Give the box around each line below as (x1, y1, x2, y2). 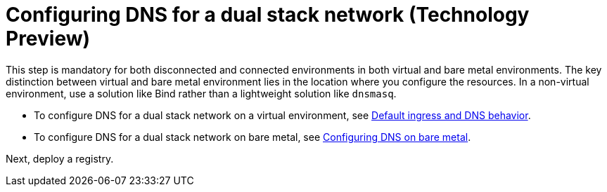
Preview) (6, 27, 91, 50)
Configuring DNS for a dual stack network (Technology (6, 3, 530, 27)
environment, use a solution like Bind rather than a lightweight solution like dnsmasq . (6, 87, 397, 100)
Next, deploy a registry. (6, 152, 114, 165)
